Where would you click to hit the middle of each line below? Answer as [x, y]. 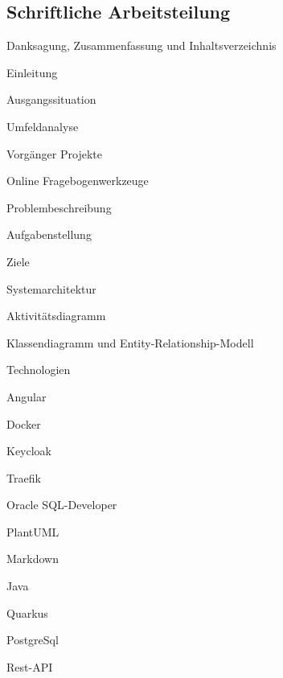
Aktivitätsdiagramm [56, 316]
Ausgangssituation [51, 99]
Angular [27, 396]
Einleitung [32, 72]
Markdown [33, 559]
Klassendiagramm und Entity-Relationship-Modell [130, 342]
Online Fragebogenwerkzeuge [78, 181]
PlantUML [33, 531]
